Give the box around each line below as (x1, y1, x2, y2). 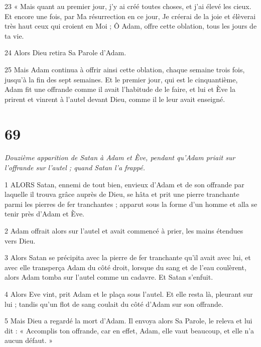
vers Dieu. (5, 235, 36, 246)
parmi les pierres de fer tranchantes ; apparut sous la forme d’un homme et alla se (5, 198, 257, 209)
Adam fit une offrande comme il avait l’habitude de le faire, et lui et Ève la (5, 84, 235, 94)
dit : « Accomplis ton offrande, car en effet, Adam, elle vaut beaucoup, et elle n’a (5, 325, 254, 335)
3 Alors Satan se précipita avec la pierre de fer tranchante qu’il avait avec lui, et (5, 252, 251, 263)
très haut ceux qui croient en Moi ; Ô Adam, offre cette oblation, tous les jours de (5, 21, 257, 31)
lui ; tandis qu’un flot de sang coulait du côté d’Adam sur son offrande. (5, 298, 223, 309)
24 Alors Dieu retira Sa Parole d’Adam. (5, 47, 126, 58)
